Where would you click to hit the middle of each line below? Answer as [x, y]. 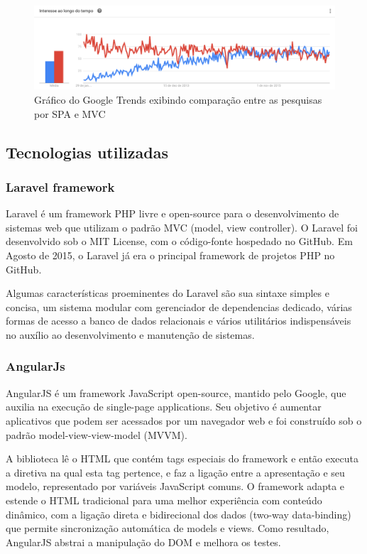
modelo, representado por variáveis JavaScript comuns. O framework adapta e [175, 486]
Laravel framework [60, 186]
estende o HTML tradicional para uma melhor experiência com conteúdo [164, 500]
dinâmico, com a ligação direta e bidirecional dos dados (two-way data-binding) [179, 514]
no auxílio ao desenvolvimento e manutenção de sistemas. [130, 334]
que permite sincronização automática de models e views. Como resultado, [168, 528]
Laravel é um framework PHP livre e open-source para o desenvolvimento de [172, 213]
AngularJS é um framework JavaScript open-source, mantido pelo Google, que [176, 392]
